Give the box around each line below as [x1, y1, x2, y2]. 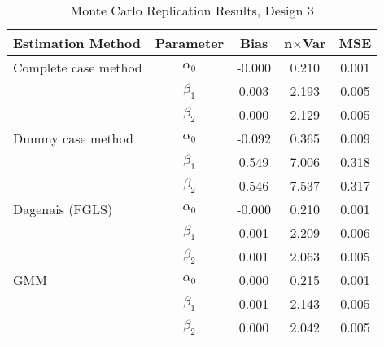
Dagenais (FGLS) [13, 200, 113, 218]
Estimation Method [13, 33, 141, 52]
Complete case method [13, 58, 142, 77]
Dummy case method [13, 129, 133, 147]
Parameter [155, 33, 225, 52]
